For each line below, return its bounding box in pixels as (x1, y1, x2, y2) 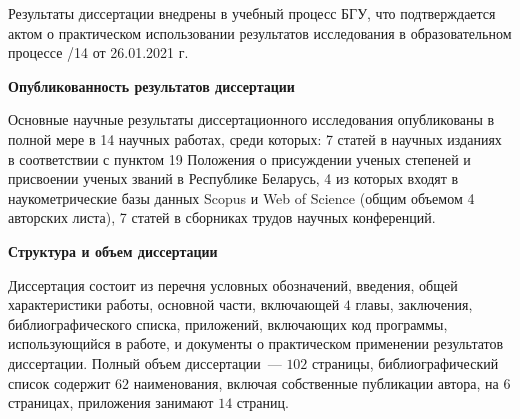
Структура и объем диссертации (8, 240, 218, 261)
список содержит (8, 372, 111, 393)
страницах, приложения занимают (8, 392, 214, 413)
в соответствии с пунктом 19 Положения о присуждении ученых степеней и (8, 148, 471, 169)
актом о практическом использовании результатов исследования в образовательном (8, 22, 512, 43)
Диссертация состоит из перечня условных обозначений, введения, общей (8, 274, 458, 295)
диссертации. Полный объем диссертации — (8, 352, 282, 373)
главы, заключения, (355, 294, 473, 315)
